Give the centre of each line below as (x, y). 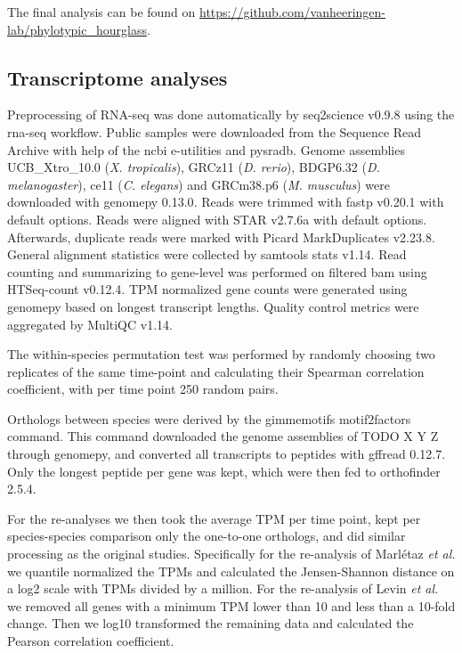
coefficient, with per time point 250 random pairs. (143, 389)
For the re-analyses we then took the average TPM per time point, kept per (214, 518)
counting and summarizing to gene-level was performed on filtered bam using (217, 271)
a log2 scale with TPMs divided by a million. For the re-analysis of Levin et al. (223, 588)
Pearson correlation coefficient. (91, 641)
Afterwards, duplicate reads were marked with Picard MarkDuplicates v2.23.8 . (221, 237)
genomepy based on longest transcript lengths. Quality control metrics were (213, 306)
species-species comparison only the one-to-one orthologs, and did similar (207, 536)
